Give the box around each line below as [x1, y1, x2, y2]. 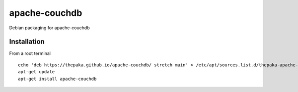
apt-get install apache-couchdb [18, 76, 97, 82]
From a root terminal [9, 50, 51, 56]
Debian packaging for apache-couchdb [9, 25, 90, 31]
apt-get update [18, 69, 55, 75]
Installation [9, 38, 45, 46]
